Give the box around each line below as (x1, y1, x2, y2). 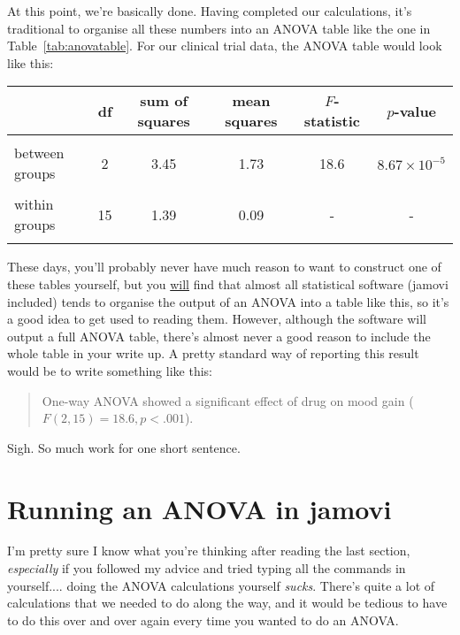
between (14, 142, 65, 164)
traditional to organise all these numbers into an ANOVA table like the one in (7, 19, 431, 37)
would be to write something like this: (7, 361, 212, 379)
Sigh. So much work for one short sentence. (7, 438, 241, 456)
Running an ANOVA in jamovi (7, 490, 392, 526)
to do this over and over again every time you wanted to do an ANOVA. (7, 610, 399, 629)
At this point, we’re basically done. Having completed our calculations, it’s (7, 2, 412, 19)
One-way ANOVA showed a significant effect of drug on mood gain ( (42, 391, 414, 409)
